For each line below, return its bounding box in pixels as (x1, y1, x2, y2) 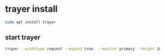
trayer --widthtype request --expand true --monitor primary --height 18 (5, 46, 162, 51)
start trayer (5, 33, 41, 42)
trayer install (5, 3, 58, 15)
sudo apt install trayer (5, 20, 56, 25)
